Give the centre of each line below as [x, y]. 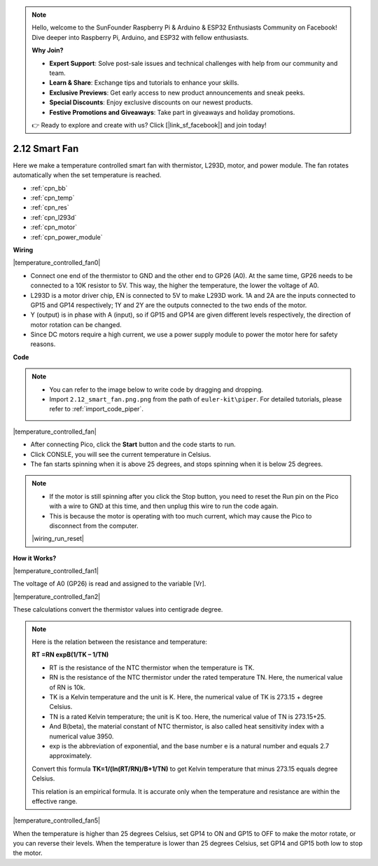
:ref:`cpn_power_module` [66, 237]
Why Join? [48, 50]
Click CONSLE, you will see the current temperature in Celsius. [121, 454]
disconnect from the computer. [94, 525]
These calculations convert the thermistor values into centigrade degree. [118, 610]
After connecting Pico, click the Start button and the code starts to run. [133, 444]
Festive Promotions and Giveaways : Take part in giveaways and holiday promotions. [172, 112]
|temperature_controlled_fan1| [56, 571]
